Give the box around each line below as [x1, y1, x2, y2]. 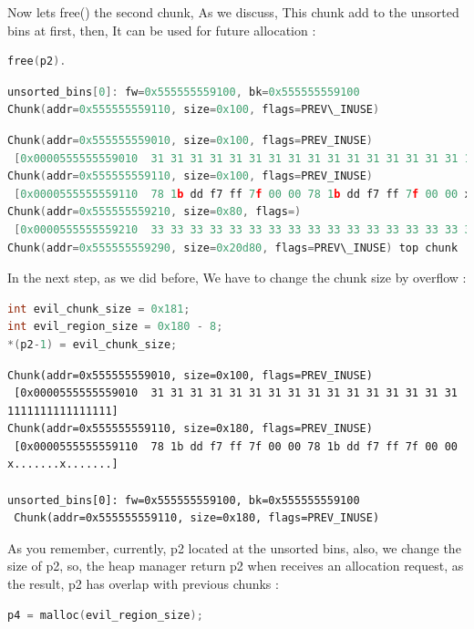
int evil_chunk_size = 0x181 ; [7, 302, 191, 315]
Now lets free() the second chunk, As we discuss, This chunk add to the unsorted [7, 3, 459, 21]
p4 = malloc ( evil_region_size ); [7, 608, 203, 622]
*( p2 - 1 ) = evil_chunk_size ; [7, 337, 178, 351]
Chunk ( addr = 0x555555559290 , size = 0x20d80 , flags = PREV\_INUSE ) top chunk [7, 241, 459, 254]
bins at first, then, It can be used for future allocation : [7, 20, 316, 39]
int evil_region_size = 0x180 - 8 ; [7, 320, 223, 334]
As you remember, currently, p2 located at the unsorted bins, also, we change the [7, 538, 461, 557]
